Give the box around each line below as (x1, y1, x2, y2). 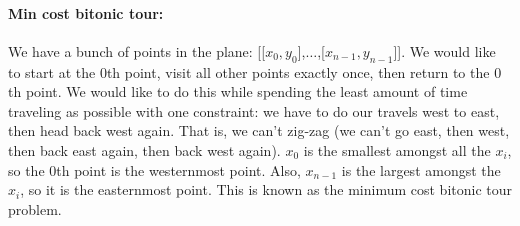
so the (8, 159, 45, 180)
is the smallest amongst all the (303, 139, 491, 160)
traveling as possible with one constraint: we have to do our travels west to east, (8, 100, 500, 121)
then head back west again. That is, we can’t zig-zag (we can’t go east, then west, (8, 120, 510, 141)
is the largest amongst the (341, 159, 501, 180)
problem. (8, 198, 62, 219)
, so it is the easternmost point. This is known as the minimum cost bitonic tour (20, 179, 513, 200)
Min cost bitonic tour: (8, 2, 164, 23)
